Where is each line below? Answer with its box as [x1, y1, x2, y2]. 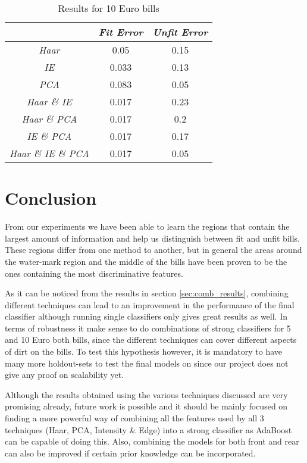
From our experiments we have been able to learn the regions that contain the [5, 220, 290, 233]
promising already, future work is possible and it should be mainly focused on [5, 400, 288, 412]
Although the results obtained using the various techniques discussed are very [5, 388, 288, 401]
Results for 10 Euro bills [58, 1, 159, 15]
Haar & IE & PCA [10, 146, 89, 160]
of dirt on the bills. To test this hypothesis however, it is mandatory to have [5, 345, 283, 358]
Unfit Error [152, 25, 208, 39]
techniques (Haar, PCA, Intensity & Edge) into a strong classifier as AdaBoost [5, 423, 292, 436]
